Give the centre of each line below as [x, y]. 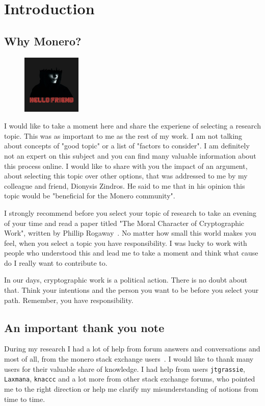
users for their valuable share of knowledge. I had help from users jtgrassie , [125, 369]
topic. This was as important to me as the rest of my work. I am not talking [123, 135]
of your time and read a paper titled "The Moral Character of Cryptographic [124, 223]
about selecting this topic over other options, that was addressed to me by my [126, 176]
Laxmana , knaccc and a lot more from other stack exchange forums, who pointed [130, 379]
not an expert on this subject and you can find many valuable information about [130, 155]
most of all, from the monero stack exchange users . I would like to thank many [129, 359]
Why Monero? [43, 41]
